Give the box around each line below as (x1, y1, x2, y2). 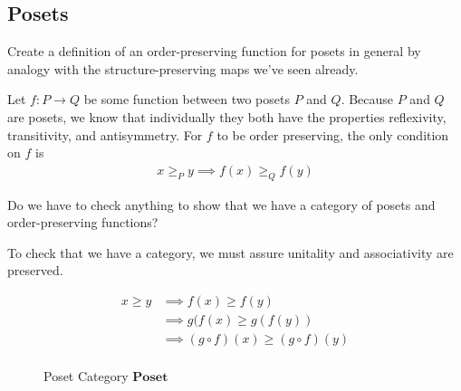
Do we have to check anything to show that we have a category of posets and (7, 195, 436, 214)
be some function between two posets (83, 90, 290, 109)
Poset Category (43, 367, 129, 386)
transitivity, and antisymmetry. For (7, 125, 203, 144)
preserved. (7, 261, 63, 280)
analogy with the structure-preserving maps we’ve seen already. (7, 59, 359, 78)
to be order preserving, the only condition (216, 125, 449, 144)
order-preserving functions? (7, 213, 158, 232)
